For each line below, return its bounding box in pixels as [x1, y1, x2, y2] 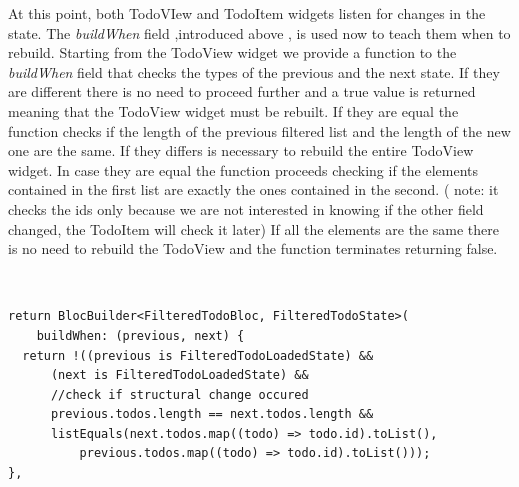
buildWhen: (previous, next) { [36, 328, 245, 343]
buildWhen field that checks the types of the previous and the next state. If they [8, 61, 500, 82]
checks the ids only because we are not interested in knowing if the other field [8, 198, 484, 219]
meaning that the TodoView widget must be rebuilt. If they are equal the [8, 100, 459, 121]
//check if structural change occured [50, 387, 309, 402]
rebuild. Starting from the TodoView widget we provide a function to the [8, 42, 457, 63]
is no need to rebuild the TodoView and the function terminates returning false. [8, 238, 498, 259]
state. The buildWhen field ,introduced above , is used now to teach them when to [8, 22, 511, 43]
